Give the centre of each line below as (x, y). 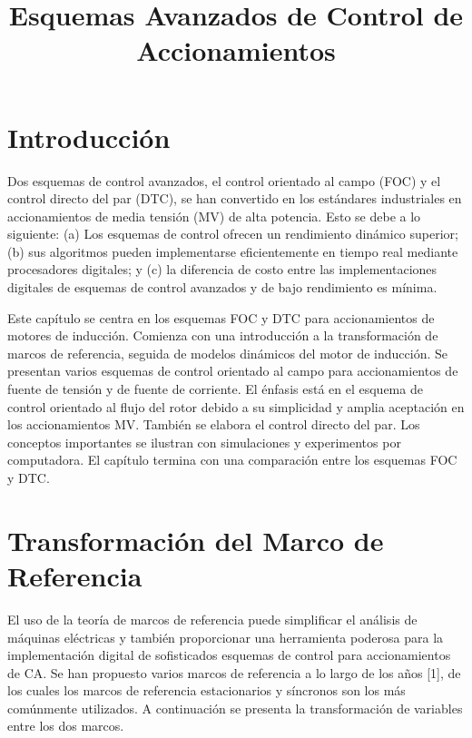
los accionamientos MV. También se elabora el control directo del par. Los (214, 424)
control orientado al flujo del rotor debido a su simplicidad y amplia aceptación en (236, 406)
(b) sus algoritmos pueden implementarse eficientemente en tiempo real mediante (233, 251)
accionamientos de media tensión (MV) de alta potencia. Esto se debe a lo (214, 216)
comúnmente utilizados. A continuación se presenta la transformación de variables (235, 708)
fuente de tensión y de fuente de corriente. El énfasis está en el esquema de (215, 389)
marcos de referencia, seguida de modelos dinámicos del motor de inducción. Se (227, 353)
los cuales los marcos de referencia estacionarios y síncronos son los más (206, 690)
